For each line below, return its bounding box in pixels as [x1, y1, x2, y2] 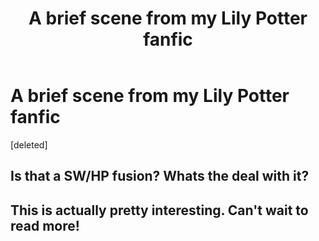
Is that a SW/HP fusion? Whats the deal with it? [10, 168, 310, 185]
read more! [10, 217, 80, 234]
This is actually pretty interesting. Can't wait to [10, 202, 309, 219]
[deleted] [10, 138, 48, 151]
